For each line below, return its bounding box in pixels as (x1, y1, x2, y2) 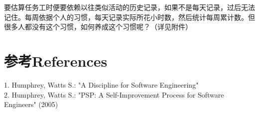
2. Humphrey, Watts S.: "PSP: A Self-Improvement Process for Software (4, 89, 224, 100)
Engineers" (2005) (4, 99, 58, 110)
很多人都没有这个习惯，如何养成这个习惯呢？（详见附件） (4, 21, 192, 32)
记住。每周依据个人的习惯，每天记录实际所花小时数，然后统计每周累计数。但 (4, 11, 255, 22)
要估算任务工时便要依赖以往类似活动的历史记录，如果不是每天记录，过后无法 (4, 2, 255, 12)
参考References (4, 50, 108, 71)
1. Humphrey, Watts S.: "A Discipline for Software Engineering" (4, 79, 199, 90)
